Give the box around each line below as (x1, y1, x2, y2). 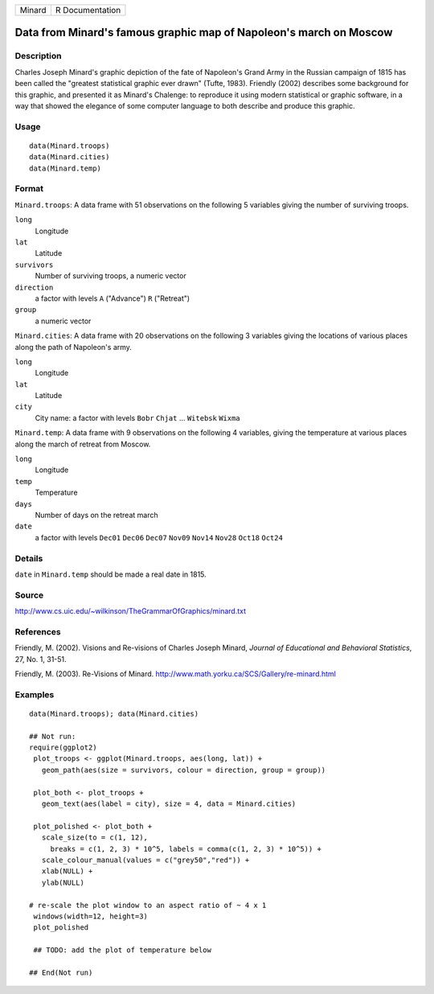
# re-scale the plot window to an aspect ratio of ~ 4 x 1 (29, 901, 267, 910)
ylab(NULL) (41, 877, 84, 887)
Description (14, 51, 62, 62)
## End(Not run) (29, 967, 93, 977)
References (14, 626, 61, 637)
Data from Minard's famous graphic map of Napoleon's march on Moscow (14, 26, 393, 39)
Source (14, 589, 44, 601)
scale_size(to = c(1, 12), (41, 833, 149, 842)
